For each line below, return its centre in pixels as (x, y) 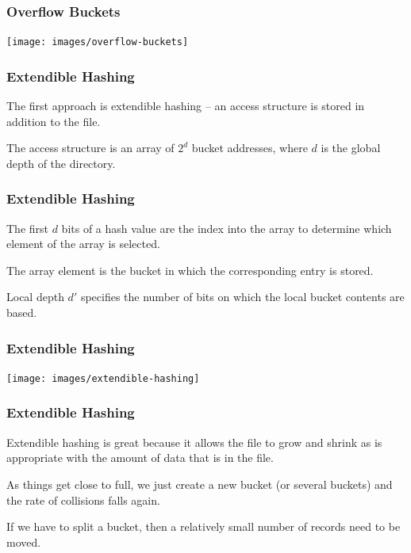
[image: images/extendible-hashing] (103, 378)
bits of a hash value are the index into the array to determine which (227, 228)
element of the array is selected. (83, 244)
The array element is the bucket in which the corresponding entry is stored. (190, 270)
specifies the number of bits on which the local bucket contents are (242, 297)
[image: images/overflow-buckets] (98, 42)
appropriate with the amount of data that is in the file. (140, 458)
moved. (24, 542)
